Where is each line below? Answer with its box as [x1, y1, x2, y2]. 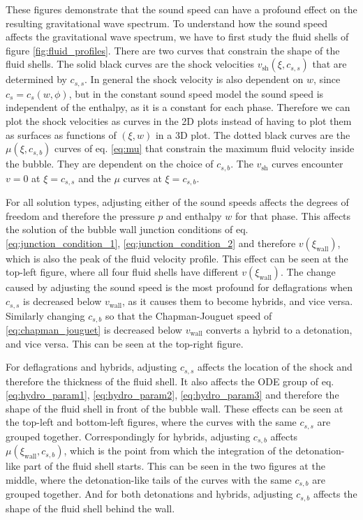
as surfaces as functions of [6, 127, 117, 142]
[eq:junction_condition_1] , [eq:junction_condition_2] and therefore [6, 235, 296, 250]
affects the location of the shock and [198, 359, 353, 374]
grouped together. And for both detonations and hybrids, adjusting [6, 486, 293, 501]
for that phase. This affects [235, 208, 351, 223]
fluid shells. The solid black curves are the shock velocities [6, 57, 254, 71]
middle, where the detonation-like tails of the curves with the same [6, 472, 292, 486]
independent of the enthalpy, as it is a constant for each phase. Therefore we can [6, 100, 350, 114]
